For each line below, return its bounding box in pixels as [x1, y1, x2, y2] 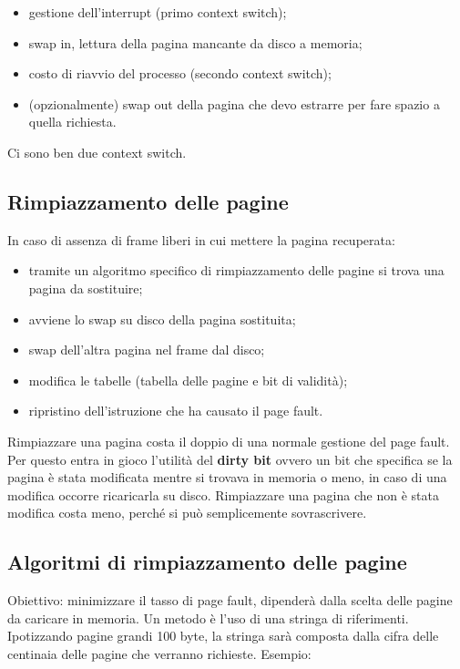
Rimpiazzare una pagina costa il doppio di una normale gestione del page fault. [7, 431, 450, 450]
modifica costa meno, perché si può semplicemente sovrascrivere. [7, 503, 367, 522]
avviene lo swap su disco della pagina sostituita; [28, 309, 296, 328]
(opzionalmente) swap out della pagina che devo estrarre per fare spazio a [28, 94, 440, 113]
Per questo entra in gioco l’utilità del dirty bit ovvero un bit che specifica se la [7, 449, 453, 468]
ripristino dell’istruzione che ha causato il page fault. [28, 401, 323, 420]
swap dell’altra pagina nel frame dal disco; [28, 340, 265, 359]
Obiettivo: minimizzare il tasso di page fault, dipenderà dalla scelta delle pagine [7, 591, 453, 610]
